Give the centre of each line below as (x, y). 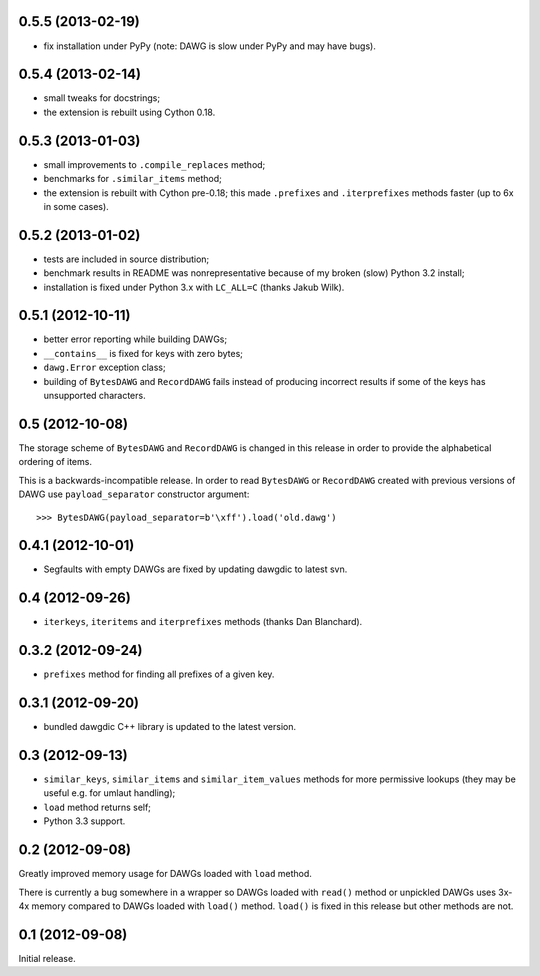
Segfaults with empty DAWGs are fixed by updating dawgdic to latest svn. (195, 569)
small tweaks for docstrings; (101, 98)
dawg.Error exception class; (104, 367)
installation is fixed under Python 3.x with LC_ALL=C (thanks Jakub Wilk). (194, 287)
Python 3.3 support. (84, 821)
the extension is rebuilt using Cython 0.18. (129, 112)
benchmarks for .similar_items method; (132, 179)
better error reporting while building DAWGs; (135, 339)
